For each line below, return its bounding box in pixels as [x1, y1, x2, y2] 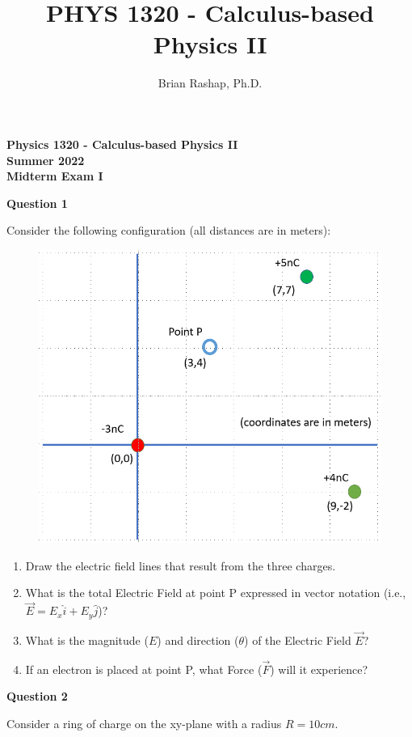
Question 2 [6, 688, 68, 705]
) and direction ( [157, 631, 239, 648]
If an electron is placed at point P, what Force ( [25, 660, 263, 677]
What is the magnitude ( [25, 631, 149, 648]
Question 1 [6, 194, 68, 211]
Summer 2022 [6, 151, 85, 168]
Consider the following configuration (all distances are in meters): [6, 222, 331, 239]
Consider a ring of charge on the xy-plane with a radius [6, 714, 282, 731]
